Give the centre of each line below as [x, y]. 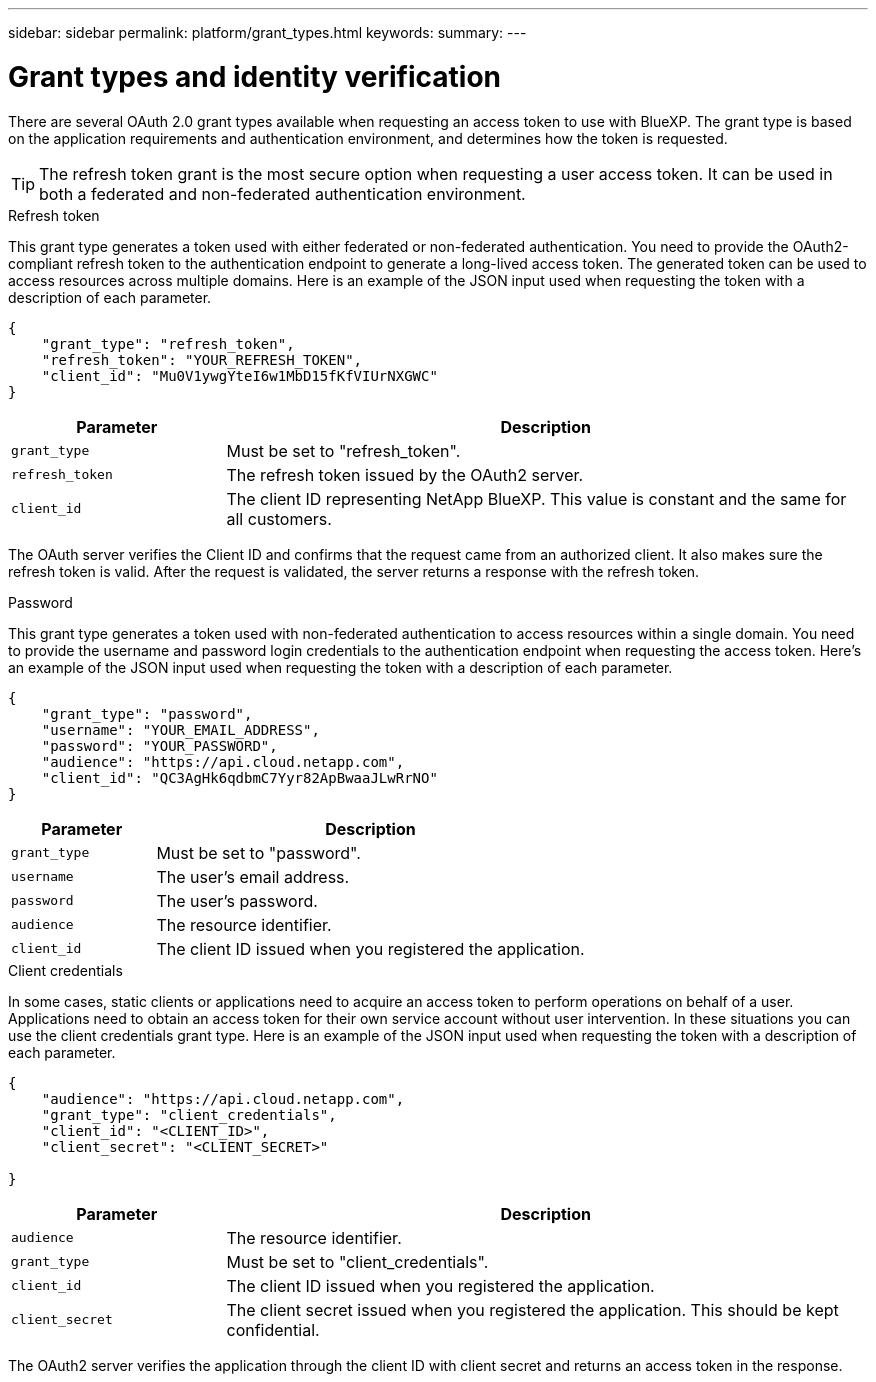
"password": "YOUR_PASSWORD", [159, 745]
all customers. [279, 518]
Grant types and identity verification [254, 76]
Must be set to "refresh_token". [343, 450]
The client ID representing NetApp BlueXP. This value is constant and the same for [536, 498]
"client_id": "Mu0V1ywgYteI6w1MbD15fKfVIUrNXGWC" [239, 375]
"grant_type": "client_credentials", [189, 1114]
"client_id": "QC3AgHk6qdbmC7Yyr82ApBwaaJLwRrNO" [239, 777]
